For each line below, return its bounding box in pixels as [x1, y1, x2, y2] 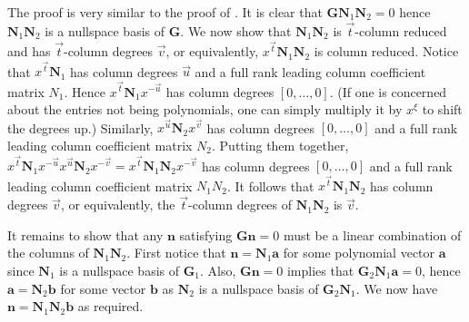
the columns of [7, 243, 89, 262]
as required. [77, 297, 144, 316]
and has [7, 42, 51, 61]
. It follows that [226, 176, 314, 195]
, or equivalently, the [60, 195, 175, 214]
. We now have [355, 278, 438, 298]
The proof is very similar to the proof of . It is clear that [7, 3, 323, 21]
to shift [422, 100, 463, 119]
